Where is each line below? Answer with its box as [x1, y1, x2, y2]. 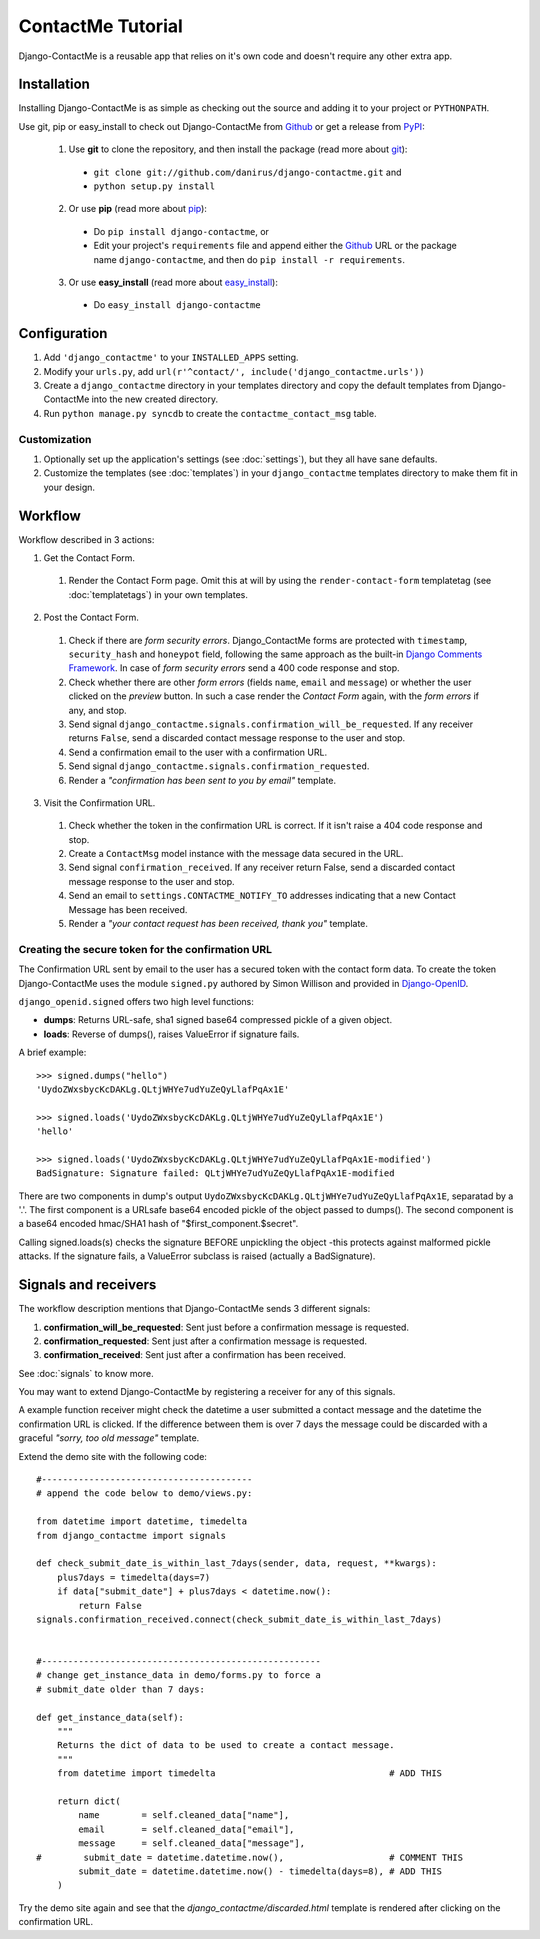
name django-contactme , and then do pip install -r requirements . [93, 253, 405, 265]
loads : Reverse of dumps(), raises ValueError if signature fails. [43, 1028, 300, 1040]
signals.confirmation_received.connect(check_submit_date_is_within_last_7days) [36, 1613, 443, 1625]
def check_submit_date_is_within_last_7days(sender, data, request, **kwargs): [36, 1558, 437, 1569]
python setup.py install [93, 181, 215, 192]
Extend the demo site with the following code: [18, 1450, 207, 1462]
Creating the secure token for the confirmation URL [18, 942, 272, 956]
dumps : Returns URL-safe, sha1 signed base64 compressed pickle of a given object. [43, 1014, 393, 1026]
